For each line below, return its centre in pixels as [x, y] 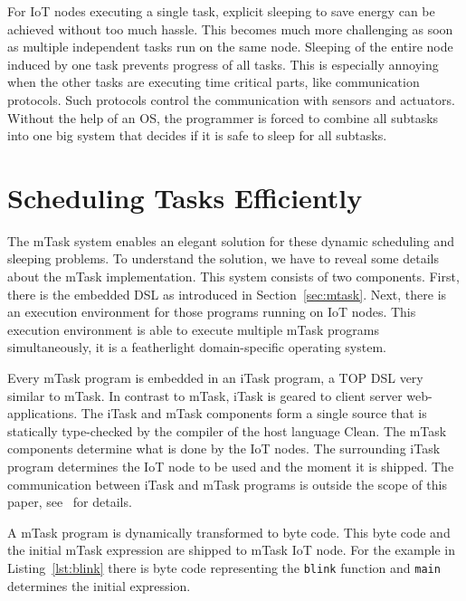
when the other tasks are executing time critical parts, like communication [214, 82]
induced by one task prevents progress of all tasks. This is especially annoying [223, 64]
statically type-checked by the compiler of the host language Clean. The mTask [227, 430]
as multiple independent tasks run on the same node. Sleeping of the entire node [230, 47]
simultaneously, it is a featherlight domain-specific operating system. [197, 347]
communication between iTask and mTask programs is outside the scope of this [227, 484]
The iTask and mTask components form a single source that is [254, 413]
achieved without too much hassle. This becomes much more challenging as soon [230, 29]
